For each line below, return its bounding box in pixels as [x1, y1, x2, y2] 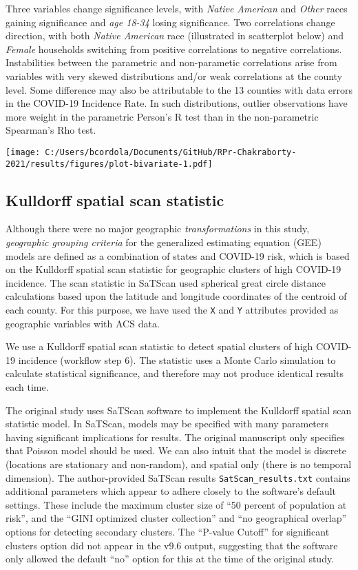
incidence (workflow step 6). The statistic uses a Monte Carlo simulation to [18, 352, 336, 367]
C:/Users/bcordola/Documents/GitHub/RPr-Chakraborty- [45, 147, 297, 157]
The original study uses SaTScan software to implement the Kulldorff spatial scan [6, 403, 352, 417]
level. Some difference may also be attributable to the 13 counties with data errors [6, 82, 352, 96]
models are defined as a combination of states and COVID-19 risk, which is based [6, 248, 350, 263]
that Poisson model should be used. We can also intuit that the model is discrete [6, 443, 347, 458]
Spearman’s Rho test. [6, 123, 96, 137]
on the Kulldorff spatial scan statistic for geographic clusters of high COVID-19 [6, 262, 341, 276]
